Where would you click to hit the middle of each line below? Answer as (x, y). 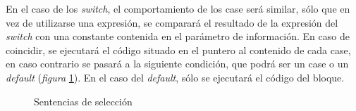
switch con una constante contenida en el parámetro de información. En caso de (178, 36)
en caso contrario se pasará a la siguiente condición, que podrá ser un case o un (177, 64)
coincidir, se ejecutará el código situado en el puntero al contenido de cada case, (178, 50)
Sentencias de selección (83, 101)
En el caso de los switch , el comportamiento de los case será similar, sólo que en (178, 8)
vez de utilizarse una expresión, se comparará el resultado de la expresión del (172, 22)
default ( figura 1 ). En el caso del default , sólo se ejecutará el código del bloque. (175, 77)
